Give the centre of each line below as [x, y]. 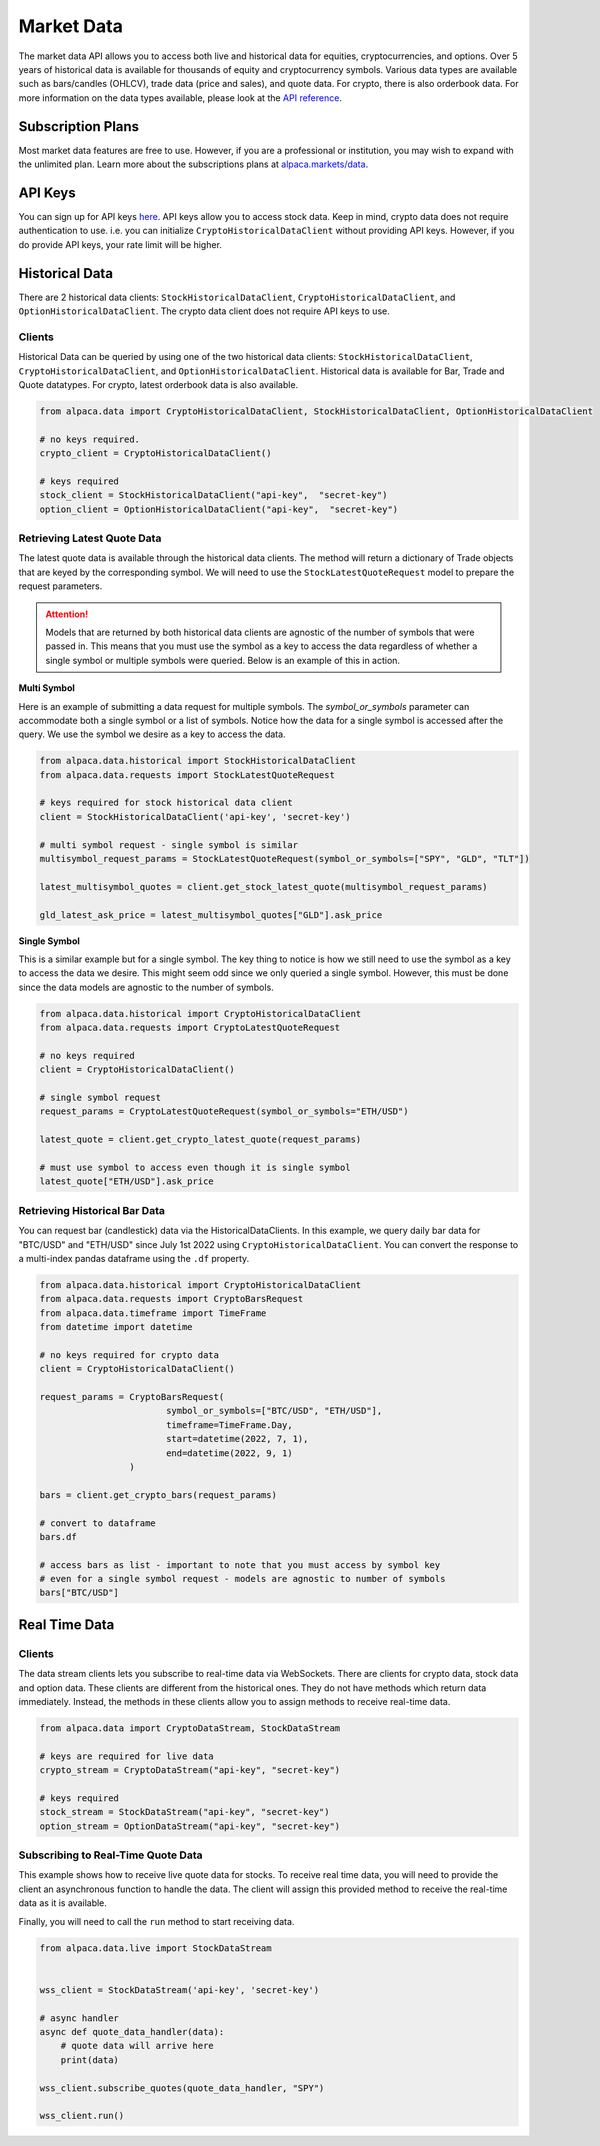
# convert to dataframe [98, 1523]
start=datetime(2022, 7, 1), [237, 1439]
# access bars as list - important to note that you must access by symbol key [240, 1564]
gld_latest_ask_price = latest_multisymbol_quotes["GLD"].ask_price [211, 914]
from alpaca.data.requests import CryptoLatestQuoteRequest [190, 1028]
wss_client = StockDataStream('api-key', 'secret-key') [179, 1989]
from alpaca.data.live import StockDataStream [155, 1948]
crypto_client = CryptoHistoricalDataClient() [155, 453]
